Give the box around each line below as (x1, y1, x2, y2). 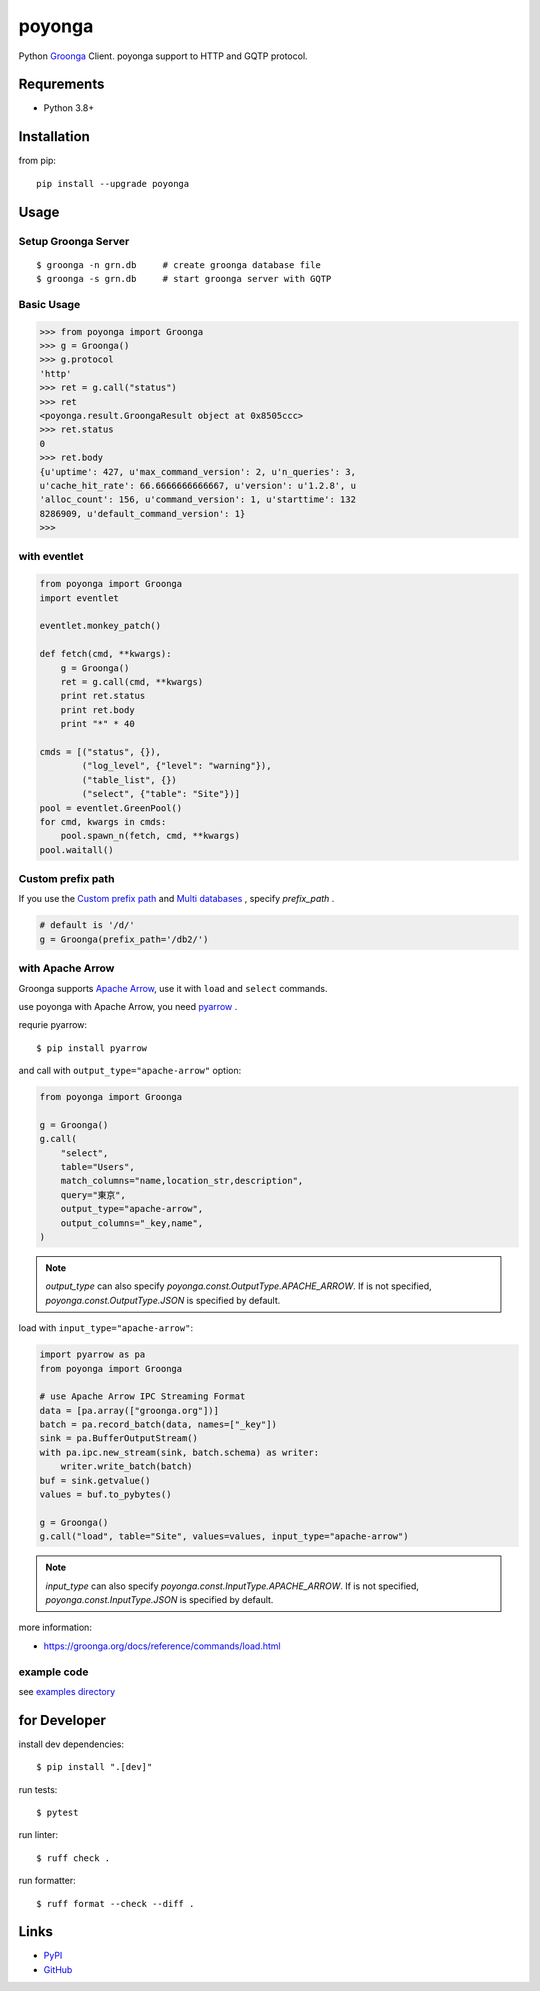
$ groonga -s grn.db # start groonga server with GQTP (36, 273, 332, 285)
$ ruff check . (36, 1852, 111, 1864)
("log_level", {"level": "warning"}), (81, 760, 272, 772)
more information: (18, 1621, 92, 1634)
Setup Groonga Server (18, 234, 130, 248)
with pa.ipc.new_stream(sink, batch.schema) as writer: (39, 1446, 320, 1458)
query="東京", (60, 1189, 127, 1200)
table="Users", (60, 1161, 135, 1173)
